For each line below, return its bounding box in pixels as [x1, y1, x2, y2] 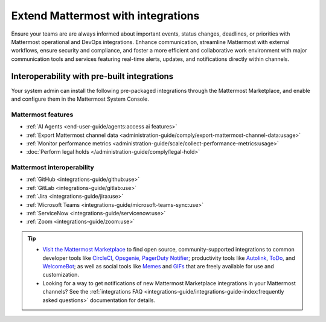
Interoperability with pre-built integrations [11, 71, 174, 81]
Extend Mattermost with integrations [11, 9, 200, 22]
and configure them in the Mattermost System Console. [11, 95, 149, 103]
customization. [42, 271, 80, 279]
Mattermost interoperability [11, 163, 95, 172]
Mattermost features [11, 110, 74, 119]
